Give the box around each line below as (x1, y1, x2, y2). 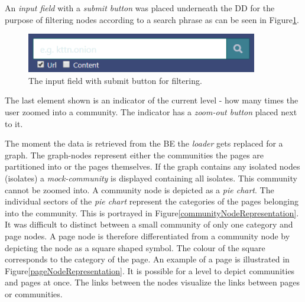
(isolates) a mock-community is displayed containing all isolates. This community (5, 171, 297, 184)
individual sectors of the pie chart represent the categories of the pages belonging (5, 195, 298, 207)
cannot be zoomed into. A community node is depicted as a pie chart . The (5, 183, 274, 196)
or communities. (5, 287, 63, 300)
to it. (5, 117, 23, 129)
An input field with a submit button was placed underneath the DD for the (5, 2, 275, 14)
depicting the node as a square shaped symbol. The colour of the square (5, 241, 265, 254)
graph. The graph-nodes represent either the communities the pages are (5, 148, 264, 161)
